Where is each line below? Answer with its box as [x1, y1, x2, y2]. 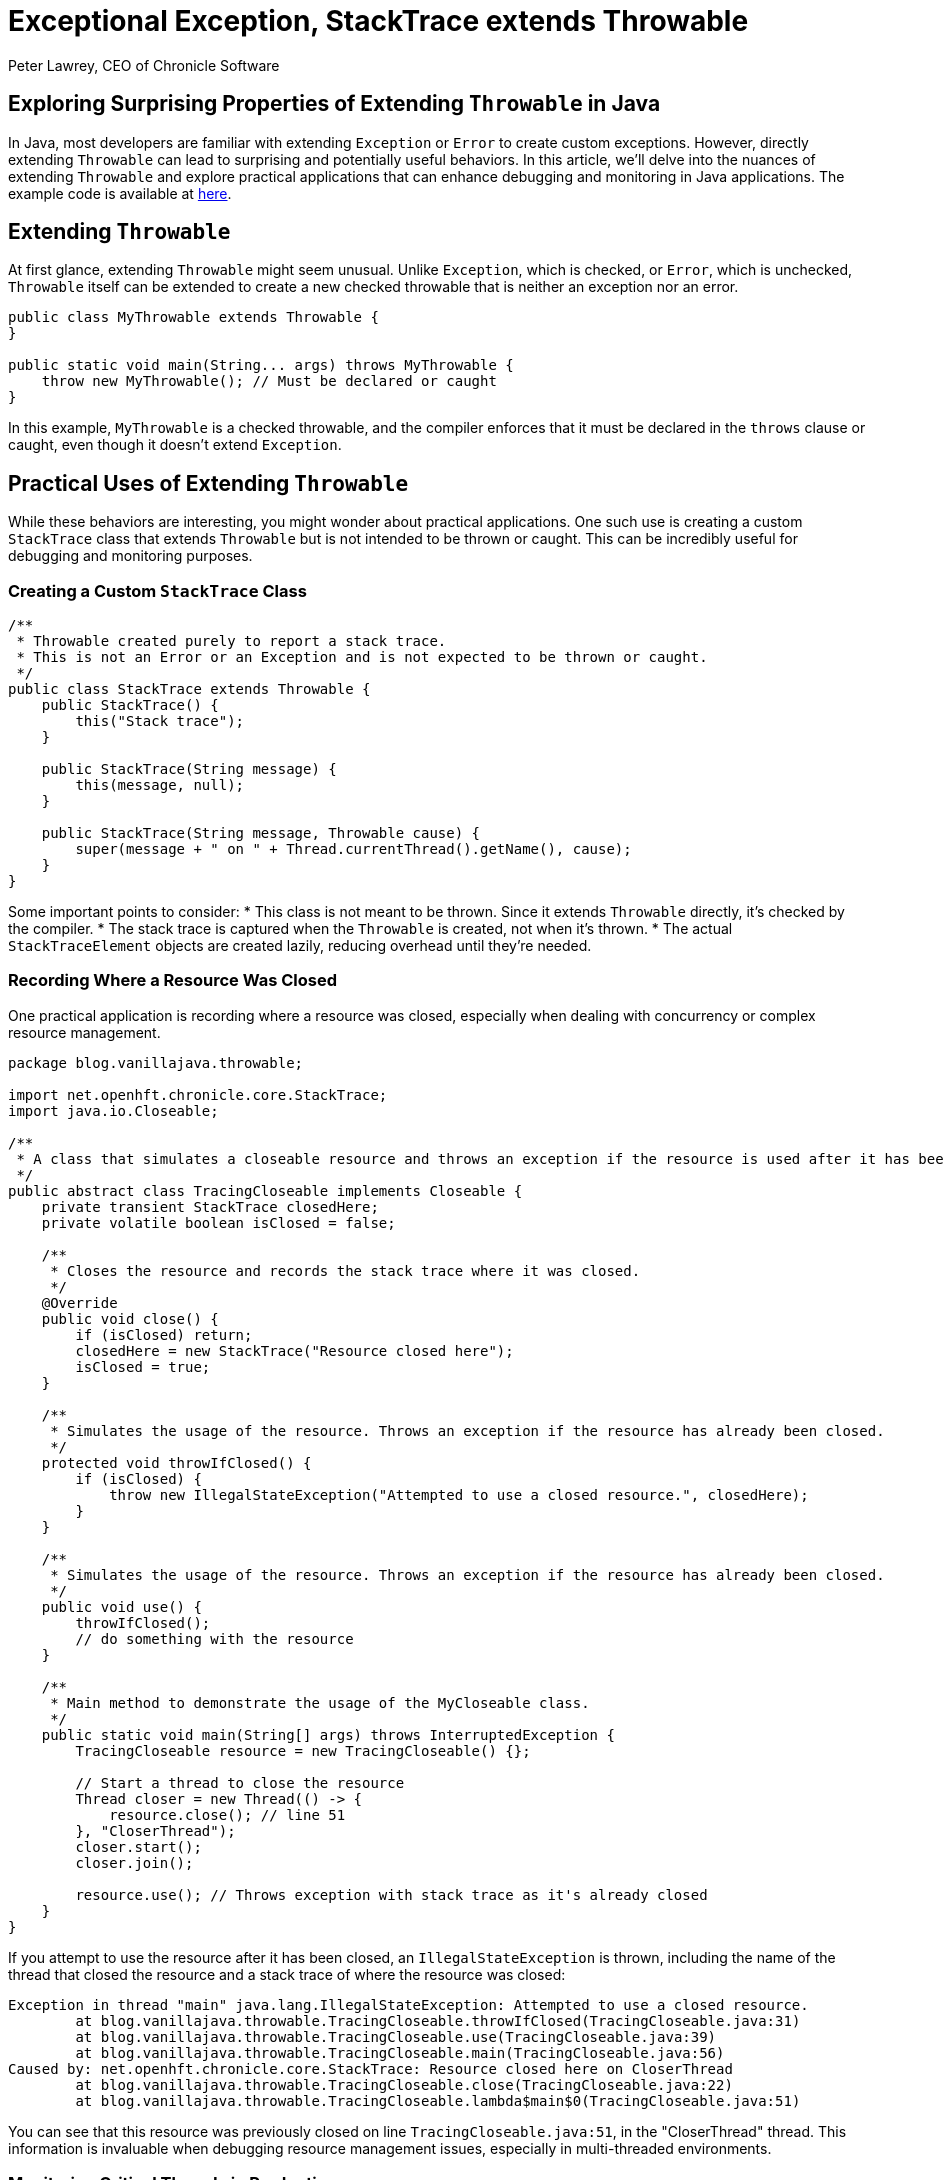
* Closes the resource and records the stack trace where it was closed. [50, 1262, 641, 1279]
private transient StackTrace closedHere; [41, 1198, 379, 1215]
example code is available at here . [8, 184, 232, 202]
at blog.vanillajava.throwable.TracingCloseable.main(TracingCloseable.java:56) [75, 2044, 725, 2061]
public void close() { [41, 1310, 219, 1327]
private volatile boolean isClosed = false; [41, 1214, 396, 1231]
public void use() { [41, 1598, 202, 1615]
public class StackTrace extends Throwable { [8, 681, 371, 698]
